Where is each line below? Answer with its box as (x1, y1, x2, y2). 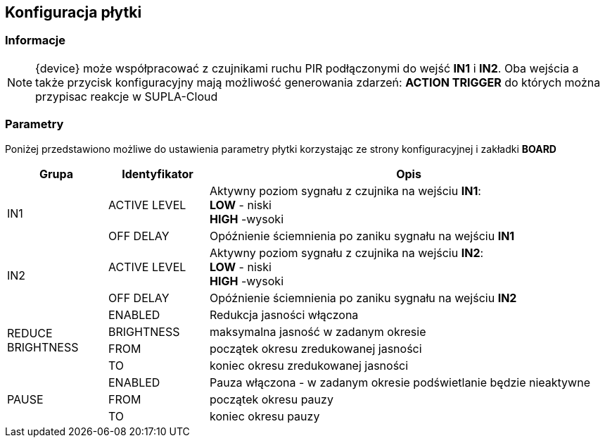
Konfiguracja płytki (5, 4, 142, 21)
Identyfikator (122, 166, 193, 181)
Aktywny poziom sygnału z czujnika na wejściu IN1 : (209, 183, 481, 198)
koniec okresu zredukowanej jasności (209, 358, 409, 373)
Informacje (5, 33, 65, 48)
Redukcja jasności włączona (209, 307, 359, 322)
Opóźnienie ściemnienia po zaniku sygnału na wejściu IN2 (209, 290, 517, 305)
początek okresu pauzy (209, 392, 333, 406)
